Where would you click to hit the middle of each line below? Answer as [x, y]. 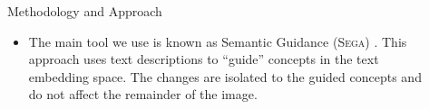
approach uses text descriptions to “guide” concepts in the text [204, 59]
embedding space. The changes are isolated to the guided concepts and [225, 76]
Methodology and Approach [85, 11]
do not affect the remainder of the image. [143, 94]
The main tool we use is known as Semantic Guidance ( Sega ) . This [218, 41]
